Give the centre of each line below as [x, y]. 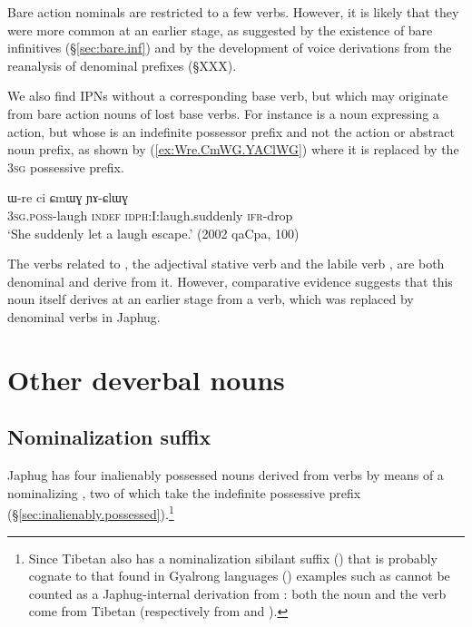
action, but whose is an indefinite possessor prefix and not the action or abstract [231, 131]
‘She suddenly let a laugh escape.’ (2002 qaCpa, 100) [153, 233]
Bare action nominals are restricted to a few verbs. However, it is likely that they [233, 12]
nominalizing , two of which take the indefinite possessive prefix [184, 492]
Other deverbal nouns [146, 379]
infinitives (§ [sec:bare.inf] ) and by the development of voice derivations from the [230, 48]
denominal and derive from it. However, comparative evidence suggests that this [230, 281]
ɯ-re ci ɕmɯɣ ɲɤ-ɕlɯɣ [68, 197]
